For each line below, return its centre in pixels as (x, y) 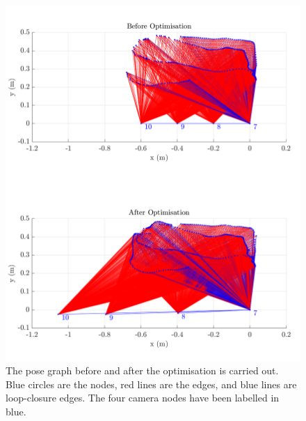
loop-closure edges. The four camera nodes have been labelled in (143, 398)
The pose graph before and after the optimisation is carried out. (142, 370)
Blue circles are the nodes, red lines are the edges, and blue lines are (151, 384)
